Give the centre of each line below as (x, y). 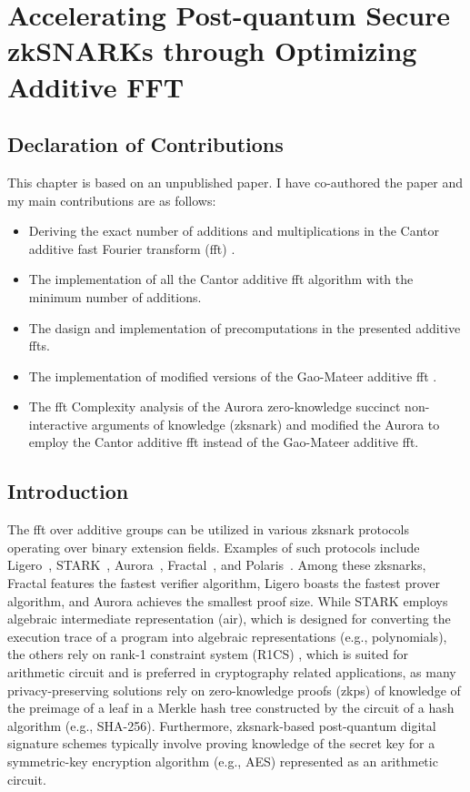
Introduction (68, 491)
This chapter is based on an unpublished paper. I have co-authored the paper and (235, 182)
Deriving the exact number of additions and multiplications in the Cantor (234, 231)
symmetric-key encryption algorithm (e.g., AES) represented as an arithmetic (223, 761)
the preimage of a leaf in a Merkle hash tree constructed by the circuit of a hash (231, 708)
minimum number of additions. (115, 296)
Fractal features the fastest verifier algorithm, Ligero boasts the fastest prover (224, 583)
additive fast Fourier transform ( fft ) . (132, 248)
